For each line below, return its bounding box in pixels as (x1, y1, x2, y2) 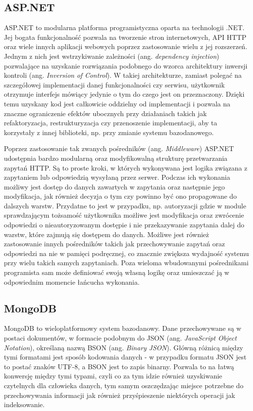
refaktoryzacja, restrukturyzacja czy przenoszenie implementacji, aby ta (4, 118, 217, 128)
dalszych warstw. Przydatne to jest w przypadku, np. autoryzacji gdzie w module (4, 200, 246, 210)
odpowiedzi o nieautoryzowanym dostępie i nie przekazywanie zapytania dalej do (4, 220, 245, 230)
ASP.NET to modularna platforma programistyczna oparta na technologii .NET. (4, 22, 245, 33)
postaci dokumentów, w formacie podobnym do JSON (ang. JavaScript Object (4, 333, 237, 343)
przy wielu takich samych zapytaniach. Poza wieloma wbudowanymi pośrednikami (4, 257, 249, 268)
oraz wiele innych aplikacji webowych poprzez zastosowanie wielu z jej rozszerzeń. (4, 41, 248, 51)
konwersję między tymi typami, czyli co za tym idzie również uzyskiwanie (4, 371, 222, 381)
